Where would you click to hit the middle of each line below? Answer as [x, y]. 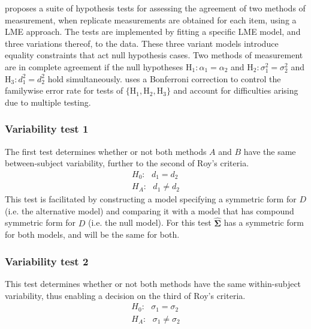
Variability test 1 [47, 129]
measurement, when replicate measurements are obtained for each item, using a [151, 20]
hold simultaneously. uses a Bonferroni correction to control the [164, 78]
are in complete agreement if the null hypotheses [94, 66]
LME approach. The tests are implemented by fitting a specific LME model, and [153, 32]
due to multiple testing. [48, 102]
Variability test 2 [47, 261]
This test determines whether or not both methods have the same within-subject [153, 284]
